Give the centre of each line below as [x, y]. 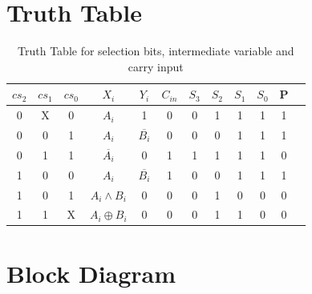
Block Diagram [91, 273]
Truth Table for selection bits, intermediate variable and [156, 51]
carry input [156, 66]
